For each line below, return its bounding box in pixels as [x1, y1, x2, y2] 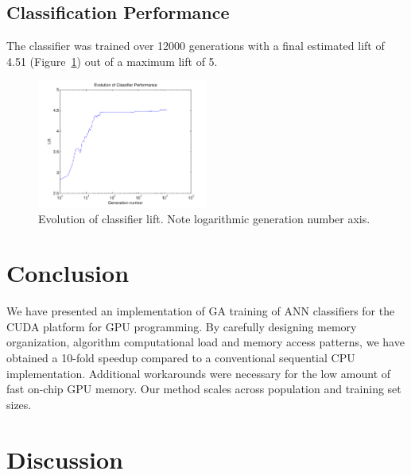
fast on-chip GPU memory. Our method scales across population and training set [6, 380, 401, 397]
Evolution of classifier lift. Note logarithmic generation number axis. [38, 210, 370, 226]
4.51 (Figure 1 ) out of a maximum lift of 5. [6, 52, 218, 69]
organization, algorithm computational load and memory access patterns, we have [6, 334, 405, 350]
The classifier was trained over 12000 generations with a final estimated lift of [6, 37, 385, 54]
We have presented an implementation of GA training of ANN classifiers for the [6, 303, 395, 319]
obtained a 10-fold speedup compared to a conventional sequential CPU [6, 349, 355, 366]
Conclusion [6, 257, 130, 289]
